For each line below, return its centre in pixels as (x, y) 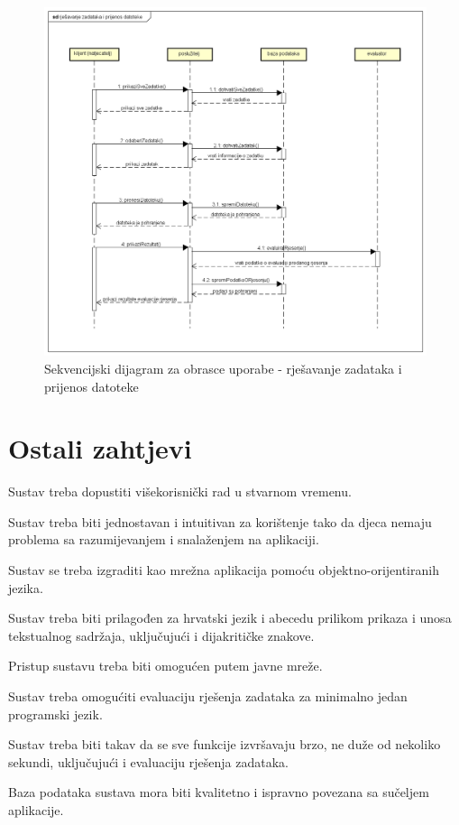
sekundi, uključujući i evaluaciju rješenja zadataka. (148, 761)
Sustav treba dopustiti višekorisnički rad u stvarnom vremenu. (180, 491)
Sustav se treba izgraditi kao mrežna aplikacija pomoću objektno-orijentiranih (224, 570)
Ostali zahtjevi (100, 448)
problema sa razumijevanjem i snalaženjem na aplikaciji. (164, 539)
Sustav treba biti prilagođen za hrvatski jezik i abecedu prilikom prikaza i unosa (230, 618)
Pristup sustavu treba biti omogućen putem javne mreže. (165, 666)
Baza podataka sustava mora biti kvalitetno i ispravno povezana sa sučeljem (219, 792)
